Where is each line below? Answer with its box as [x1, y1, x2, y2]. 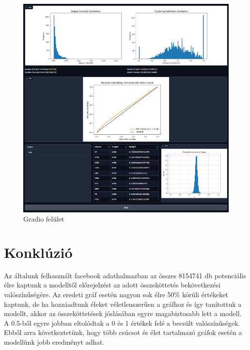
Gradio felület [23, 214, 64, 224]
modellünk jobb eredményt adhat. [4, 337, 105, 347]
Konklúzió [4, 242, 73, 262]
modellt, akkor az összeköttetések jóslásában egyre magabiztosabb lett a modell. [4, 308, 242, 318]
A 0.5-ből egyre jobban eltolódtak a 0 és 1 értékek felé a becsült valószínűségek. [4, 318, 240, 328]
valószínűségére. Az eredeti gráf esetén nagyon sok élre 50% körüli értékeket [4, 289, 228, 300]
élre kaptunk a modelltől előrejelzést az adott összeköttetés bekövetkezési [4, 280, 220, 290]
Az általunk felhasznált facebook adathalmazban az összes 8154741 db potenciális [4, 270, 246, 280]
